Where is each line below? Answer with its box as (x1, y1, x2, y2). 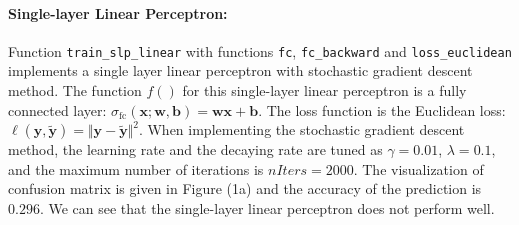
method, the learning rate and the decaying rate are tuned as (8, 139, 383, 160)
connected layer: (8, 99, 107, 120)
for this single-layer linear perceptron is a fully (182, 80, 467, 101)
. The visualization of (353, 158, 484, 179)
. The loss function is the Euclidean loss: (258, 99, 506, 120)
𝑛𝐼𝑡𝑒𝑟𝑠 (268, 163, 308, 178)
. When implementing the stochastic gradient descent (138, 119, 465, 140)
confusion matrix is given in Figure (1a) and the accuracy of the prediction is (8, 178, 482, 199)
